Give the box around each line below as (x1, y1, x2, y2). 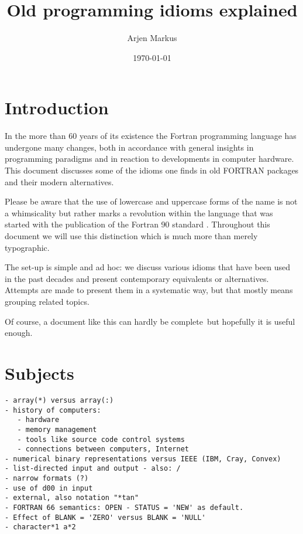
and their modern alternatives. (5, 175, 114, 188)
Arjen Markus (127, 32, 177, 44)
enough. (5, 326, 33, 339)
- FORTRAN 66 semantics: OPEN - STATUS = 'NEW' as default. (5, 504, 244, 512)
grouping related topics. (5, 295, 89, 307)
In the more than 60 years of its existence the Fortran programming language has (5, 130, 297, 142)
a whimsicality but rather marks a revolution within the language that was (5, 206, 273, 219)
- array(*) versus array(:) (5, 396, 114, 404)
